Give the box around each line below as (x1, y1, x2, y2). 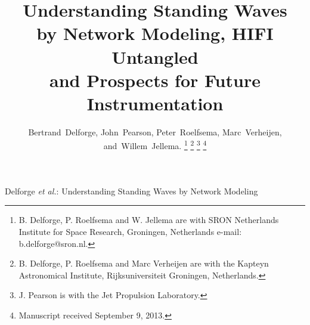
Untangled (111, 44, 199, 69)
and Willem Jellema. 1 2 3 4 (103, 138, 207, 152)
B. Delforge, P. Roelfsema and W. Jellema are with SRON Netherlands (18, 213, 279, 226)
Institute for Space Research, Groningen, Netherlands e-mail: (18, 225, 242, 237)
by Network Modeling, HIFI (36, 21, 274, 45)
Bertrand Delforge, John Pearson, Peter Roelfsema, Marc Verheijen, (28, 125, 282, 138)
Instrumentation (86, 91, 224, 115)
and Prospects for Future (49, 67, 261, 92)
